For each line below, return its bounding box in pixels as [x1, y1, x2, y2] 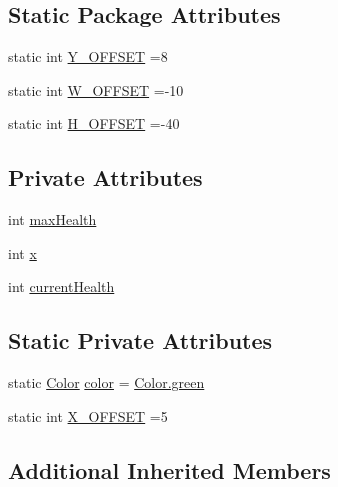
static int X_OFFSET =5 [8, 405, 168, 426]
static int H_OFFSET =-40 [8, 113, 180, 134]
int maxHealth [8, 209, 97, 230]
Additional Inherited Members [8, 454, 331, 485]
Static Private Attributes [8, 325, 273, 356]
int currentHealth [8, 276, 115, 297]
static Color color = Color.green [8, 372, 205, 393]
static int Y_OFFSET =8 [8, 46, 168, 67]
